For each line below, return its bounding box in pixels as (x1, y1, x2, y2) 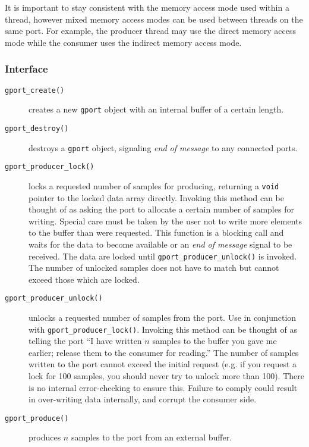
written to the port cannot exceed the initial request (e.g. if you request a (29, 358, 297, 370)
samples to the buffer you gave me (152, 335, 277, 347)
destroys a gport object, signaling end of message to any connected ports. (29, 141, 298, 154)
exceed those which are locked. (29, 273, 140, 285)
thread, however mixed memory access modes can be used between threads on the (5, 12, 303, 25)
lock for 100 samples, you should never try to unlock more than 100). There (29, 370, 304, 382)
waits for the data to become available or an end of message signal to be (29, 237, 292, 250)
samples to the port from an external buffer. (71, 431, 232, 443)
